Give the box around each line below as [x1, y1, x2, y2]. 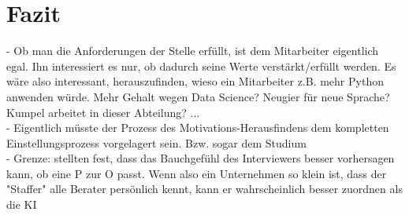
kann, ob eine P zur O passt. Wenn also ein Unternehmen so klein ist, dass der [6, 165, 387, 181]
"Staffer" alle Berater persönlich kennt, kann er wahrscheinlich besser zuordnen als [6, 180, 403, 197]
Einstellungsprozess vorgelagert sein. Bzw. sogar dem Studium [6, 134, 307, 151]
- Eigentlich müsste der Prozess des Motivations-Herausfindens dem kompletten [6, 119, 389, 136]
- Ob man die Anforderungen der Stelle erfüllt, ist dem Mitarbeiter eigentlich [6, 42, 379, 59]
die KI [6, 196, 37, 213]
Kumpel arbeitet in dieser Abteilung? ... [6, 104, 200, 120]
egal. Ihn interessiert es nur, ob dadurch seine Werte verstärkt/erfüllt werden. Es [6, 57, 396, 74]
